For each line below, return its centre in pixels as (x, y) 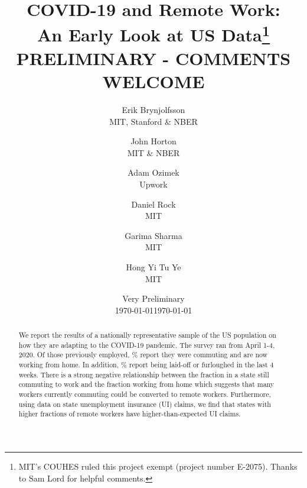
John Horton (153, 141)
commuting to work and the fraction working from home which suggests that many (146, 384)
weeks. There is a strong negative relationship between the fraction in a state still (144, 374)
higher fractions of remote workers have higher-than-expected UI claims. (130, 414)
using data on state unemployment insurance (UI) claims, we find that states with (145, 404)
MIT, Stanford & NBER (153, 121)
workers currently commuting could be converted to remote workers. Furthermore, (145, 394)
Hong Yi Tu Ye (153, 266)
